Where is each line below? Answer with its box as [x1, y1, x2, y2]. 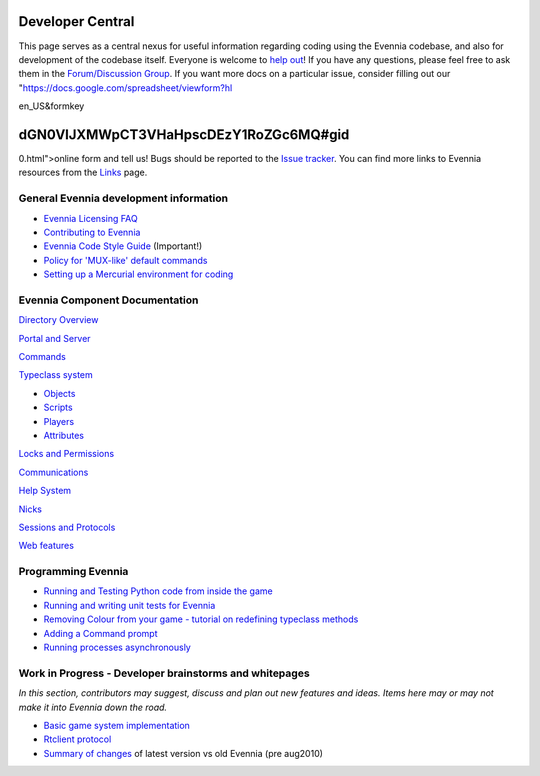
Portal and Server [18, 332, 91, 344]
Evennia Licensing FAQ [43, 212, 139, 224]
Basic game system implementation [43, 719, 190, 731]
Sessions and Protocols [18, 521, 116, 533]
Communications [18, 466, 89, 478]
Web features [18, 540, 75, 552]
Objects [43, 387, 76, 399]
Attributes [43, 429, 85, 441]
